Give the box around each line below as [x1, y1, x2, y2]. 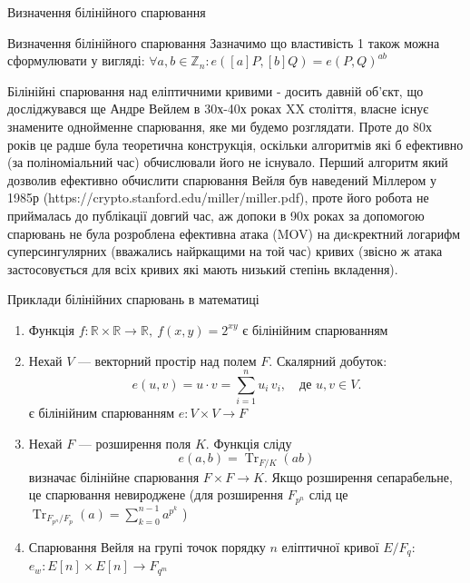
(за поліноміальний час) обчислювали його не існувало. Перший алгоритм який [7, 153, 448, 172]
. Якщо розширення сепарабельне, [263, 467, 453, 486]
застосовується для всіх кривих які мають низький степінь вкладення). [7, 259, 398, 278]
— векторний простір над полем [77, 351, 257, 370]
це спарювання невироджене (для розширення [28, 485, 283, 504]
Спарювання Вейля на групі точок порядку [28, 537, 266, 556]
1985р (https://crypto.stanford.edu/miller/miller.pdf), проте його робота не [7, 188, 429, 207]
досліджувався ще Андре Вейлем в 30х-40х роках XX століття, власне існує [7, 99, 429, 118]
